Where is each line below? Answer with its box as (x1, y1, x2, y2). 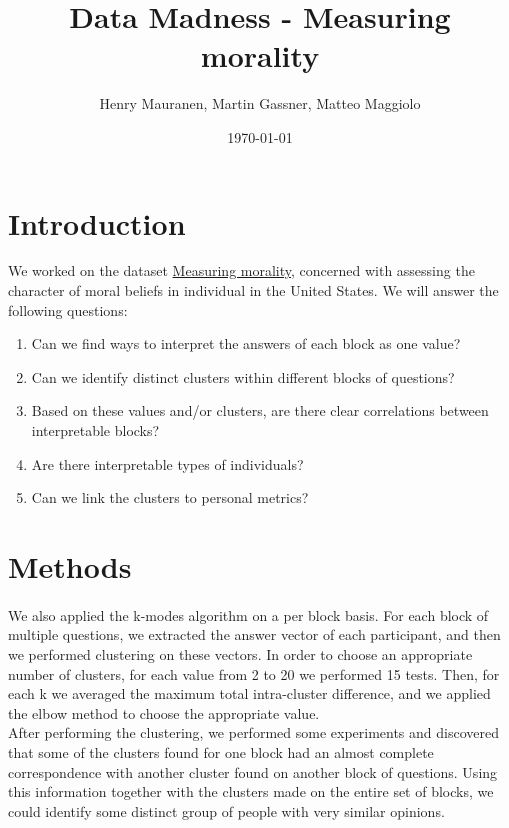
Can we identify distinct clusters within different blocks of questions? (31, 366, 455, 387)
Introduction (8, 202, 186, 243)
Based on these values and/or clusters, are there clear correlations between (31, 400, 489, 421)
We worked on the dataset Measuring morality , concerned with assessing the (8, 260, 475, 281)
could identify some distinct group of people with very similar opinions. (8, 800, 445, 821)
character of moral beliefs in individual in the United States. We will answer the (8, 280, 499, 301)
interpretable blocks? (31, 420, 160, 440)
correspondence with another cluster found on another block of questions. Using (8, 761, 498, 782)
